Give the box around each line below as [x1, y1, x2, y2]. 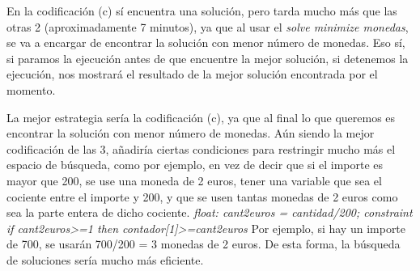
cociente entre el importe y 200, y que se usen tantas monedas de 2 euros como [6, 188, 398, 205]
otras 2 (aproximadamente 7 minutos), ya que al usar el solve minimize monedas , [6, 18, 409, 35]
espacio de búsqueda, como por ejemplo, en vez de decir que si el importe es [6, 156, 384, 173]
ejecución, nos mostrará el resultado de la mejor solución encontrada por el [6, 66, 378, 83]
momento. [6, 81, 56, 98]
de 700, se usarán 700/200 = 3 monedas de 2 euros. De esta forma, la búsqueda [6, 235, 401, 252]
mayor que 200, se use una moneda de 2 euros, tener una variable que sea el [6, 171, 382, 188]
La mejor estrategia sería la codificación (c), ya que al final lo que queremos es [6, 108, 396, 125]
